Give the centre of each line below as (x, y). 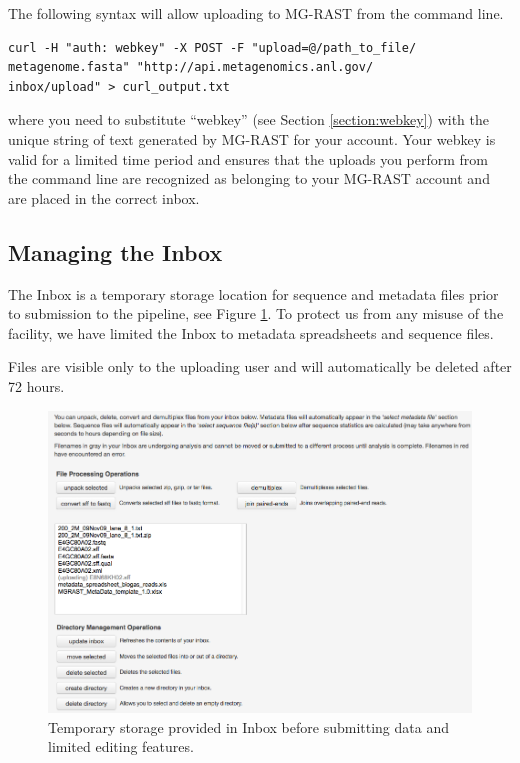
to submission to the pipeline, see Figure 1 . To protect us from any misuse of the (256, 313)
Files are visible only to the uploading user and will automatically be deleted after (260, 366)
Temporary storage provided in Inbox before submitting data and (248, 726)
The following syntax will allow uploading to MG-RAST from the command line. (256, 13)
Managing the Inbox (115, 251)
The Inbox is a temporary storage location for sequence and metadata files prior (253, 293)
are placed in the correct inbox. (104, 197)
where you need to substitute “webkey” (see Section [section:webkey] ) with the (248, 119)
